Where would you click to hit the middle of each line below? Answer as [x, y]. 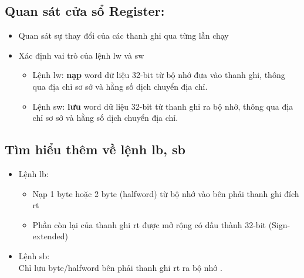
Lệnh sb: [34, 255]
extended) [50, 236]
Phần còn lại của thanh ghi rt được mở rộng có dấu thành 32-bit [149, 224]
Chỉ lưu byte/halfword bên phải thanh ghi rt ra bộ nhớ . [120, 267]
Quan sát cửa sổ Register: [85, 11]
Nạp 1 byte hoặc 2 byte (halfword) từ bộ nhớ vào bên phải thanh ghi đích [166, 193]
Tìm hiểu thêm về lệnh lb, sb [95, 149]
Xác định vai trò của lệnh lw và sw [81, 55]
